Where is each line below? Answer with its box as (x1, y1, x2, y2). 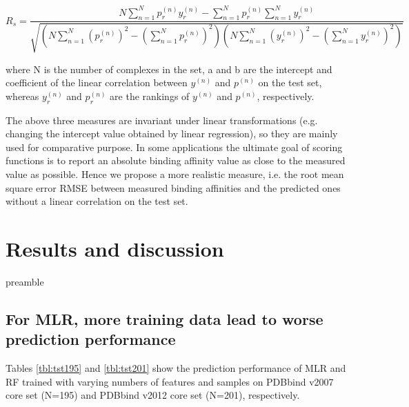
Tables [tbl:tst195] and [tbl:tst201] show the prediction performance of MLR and (6, 361, 346, 375)
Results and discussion (6, 235, 224, 263)
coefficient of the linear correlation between (6, 75, 188, 90)
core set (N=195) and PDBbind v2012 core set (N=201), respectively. (6, 388, 300, 402)
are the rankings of (110, 88, 190, 103)
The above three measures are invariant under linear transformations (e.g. (6, 112, 318, 127)
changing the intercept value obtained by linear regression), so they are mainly (6, 126, 338, 141)
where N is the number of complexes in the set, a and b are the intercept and (6, 61, 332, 76)
